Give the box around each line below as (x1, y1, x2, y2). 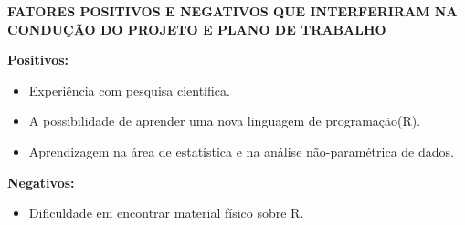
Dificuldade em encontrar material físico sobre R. (28, 203, 304, 222)
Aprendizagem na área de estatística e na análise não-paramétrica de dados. (28, 141, 454, 160)
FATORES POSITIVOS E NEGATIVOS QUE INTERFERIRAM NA (7, 2, 458, 20)
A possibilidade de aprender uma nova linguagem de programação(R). (28, 111, 421, 130)
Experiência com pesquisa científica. (28, 80, 230, 99)
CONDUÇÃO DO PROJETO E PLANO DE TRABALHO (7, 19, 386, 38)
